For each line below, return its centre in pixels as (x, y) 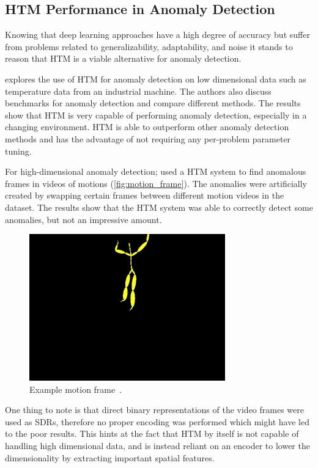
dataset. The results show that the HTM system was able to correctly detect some (159, 207)
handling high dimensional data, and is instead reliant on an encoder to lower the (157, 446)
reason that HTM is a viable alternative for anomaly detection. (123, 58)
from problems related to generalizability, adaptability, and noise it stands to (149, 46)
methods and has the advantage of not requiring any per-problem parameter (148, 138)
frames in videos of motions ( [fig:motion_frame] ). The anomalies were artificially (156, 183)
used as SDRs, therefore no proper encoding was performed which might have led (157, 421)
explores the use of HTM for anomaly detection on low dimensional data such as (156, 79)
